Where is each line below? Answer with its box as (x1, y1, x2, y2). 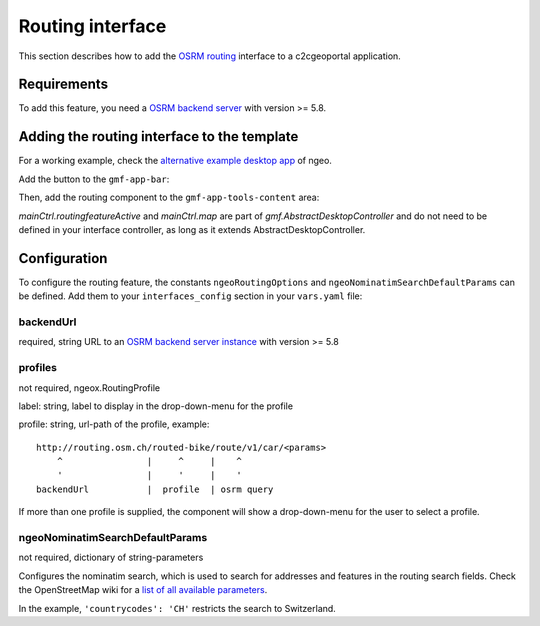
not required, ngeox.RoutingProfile (18, 381, 160, 394)
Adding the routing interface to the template (18, 128, 299, 145)
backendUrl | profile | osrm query (36, 483, 274, 495)
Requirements (18, 76, 109, 93)
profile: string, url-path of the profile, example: (18, 418, 210, 430)
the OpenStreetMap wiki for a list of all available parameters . (18, 584, 268, 596)
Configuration (18, 250, 108, 267)
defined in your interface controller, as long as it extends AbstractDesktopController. (18, 223, 366, 235)
